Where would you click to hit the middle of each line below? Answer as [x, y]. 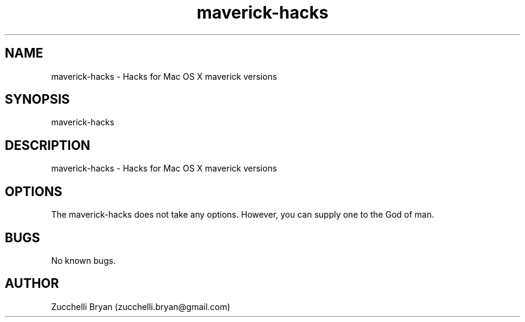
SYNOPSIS [37, 100]
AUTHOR [32, 284]
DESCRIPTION [48, 145]
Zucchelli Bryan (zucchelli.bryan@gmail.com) [141, 306]
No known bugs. [83, 260]
